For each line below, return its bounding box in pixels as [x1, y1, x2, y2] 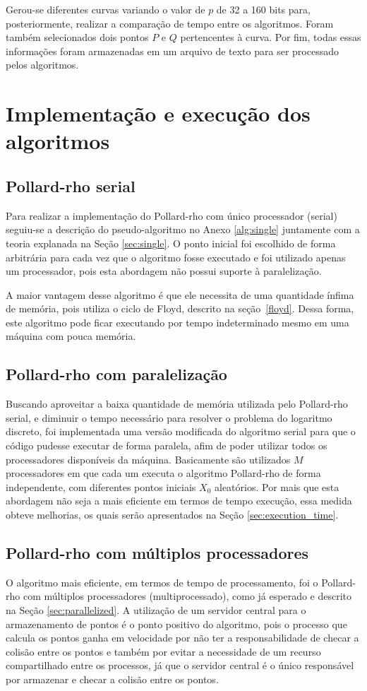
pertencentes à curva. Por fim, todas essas [180, 30, 361, 45]
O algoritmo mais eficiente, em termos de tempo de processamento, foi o [6, 574, 318, 589]
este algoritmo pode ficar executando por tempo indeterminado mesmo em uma [6, 314, 349, 329]
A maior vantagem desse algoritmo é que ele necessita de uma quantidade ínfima [6, 287, 354, 302]
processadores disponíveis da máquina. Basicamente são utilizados [6, 451, 291, 466]
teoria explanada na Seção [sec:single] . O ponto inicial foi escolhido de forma [6, 235, 336, 250]
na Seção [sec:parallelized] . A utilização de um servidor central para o [6, 603, 306, 618]
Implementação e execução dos [6, 99, 311, 128]
